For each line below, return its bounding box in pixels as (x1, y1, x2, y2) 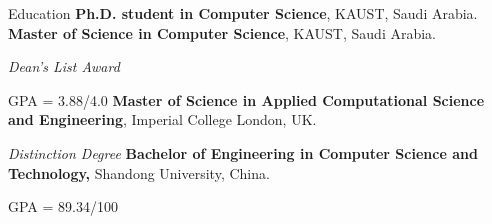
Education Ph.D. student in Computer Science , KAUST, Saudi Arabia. (8, 3, 478, 23)
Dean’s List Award (8, 56, 120, 77)
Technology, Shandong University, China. (8, 162, 270, 183)
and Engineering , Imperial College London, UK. (8, 109, 317, 130)
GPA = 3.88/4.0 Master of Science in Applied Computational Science (8, 89, 485, 110)
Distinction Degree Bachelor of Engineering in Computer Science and (8, 142, 478, 163)
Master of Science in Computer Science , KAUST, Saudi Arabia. (8, 22, 436, 43)
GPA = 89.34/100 (8, 196, 118, 217)
